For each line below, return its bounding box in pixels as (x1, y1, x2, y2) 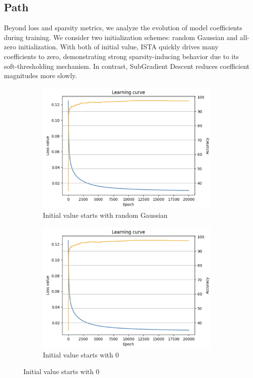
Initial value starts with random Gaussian (43, 210, 168, 220)
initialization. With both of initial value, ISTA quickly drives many (18, 42, 219, 52)
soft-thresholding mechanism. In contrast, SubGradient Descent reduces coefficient (4, 61, 250, 71)
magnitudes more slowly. (4, 70, 77, 81)
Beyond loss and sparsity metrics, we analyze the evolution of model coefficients (4, 22, 242, 33)
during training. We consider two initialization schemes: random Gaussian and (4, 32, 238, 42)
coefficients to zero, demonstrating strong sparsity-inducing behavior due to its (4, 51, 239, 61)
